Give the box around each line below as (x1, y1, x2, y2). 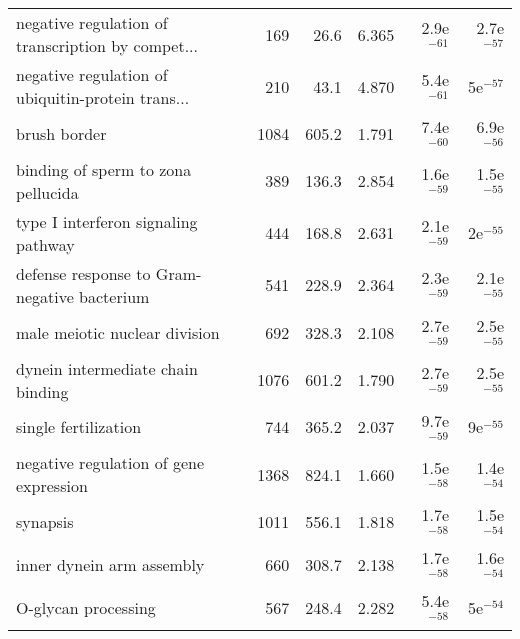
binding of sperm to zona (16, 157, 192, 181)
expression (16, 474, 88, 498)
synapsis (16, 510, 74, 534)
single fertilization (16, 415, 142, 439)
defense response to (16, 261, 151, 285)
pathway (16, 232, 75, 256)
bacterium (79, 284, 150, 308)
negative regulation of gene (16, 451, 205, 475)
